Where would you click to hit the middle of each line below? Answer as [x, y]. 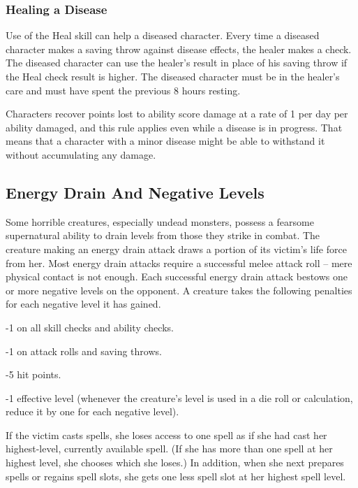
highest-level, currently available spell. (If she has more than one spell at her [169, 448]
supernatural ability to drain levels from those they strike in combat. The [163, 235]
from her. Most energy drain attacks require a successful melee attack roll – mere [179, 263]
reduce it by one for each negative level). [92, 411]
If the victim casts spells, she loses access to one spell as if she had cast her [166, 435]
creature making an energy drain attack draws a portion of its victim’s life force [176, 249]
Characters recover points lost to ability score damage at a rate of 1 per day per [177, 114]
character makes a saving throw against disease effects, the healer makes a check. [179, 49]
